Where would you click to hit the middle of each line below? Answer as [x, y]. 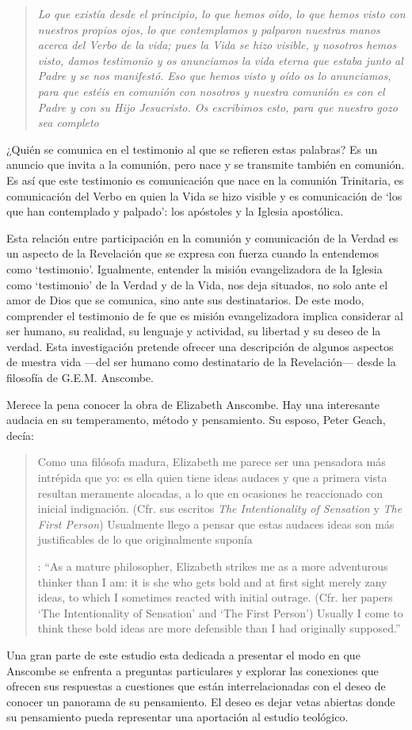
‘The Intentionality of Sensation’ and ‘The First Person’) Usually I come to [220, 612]
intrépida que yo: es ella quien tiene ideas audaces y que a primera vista [212, 478]
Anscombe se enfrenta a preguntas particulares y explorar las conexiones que [193, 670]
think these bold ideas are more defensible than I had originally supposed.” [219, 628]
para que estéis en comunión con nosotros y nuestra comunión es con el [211, 91]
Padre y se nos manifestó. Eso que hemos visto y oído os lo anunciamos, [214, 76]
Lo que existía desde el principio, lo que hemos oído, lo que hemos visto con [221, 13]
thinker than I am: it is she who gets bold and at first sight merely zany [212, 581]
